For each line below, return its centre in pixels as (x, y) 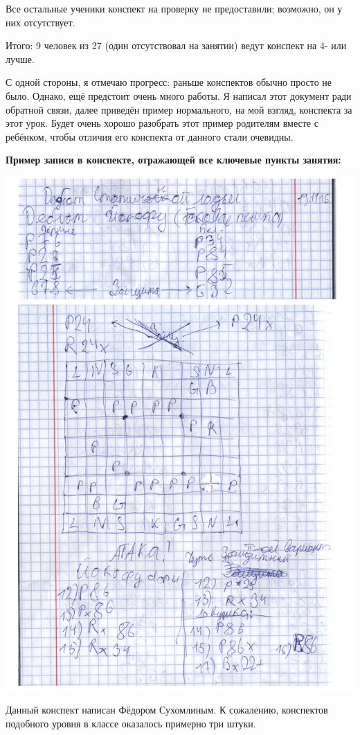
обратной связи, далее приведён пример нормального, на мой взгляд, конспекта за (179, 109)
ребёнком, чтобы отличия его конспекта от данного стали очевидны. (150, 136)
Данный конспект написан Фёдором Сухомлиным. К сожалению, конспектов (167, 710)
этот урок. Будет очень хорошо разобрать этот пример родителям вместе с (162, 123)
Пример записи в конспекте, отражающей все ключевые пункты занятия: (173, 160)
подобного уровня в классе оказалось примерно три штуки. (131, 723)
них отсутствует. (40, 22)
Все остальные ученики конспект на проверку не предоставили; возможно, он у (174, 8)
